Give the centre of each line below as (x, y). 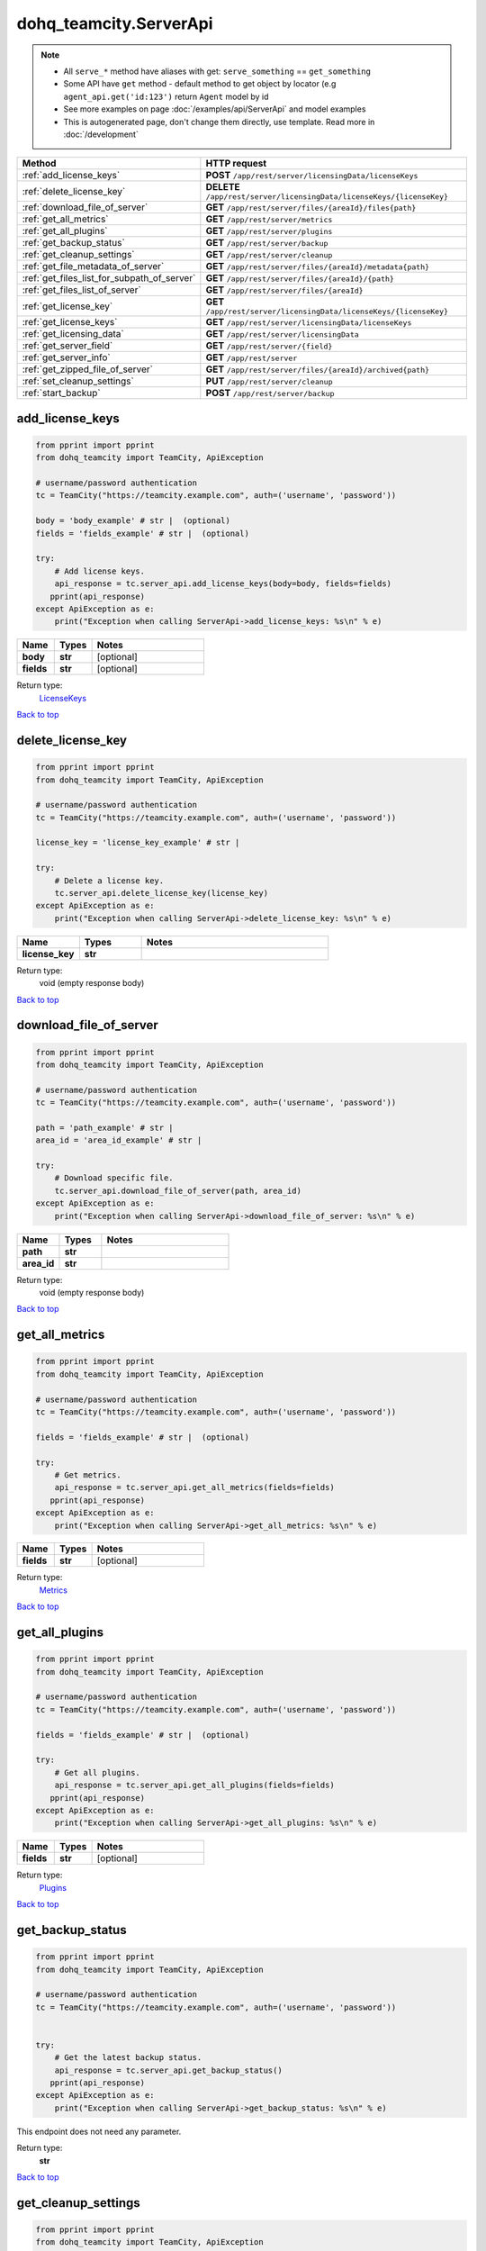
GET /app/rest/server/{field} (269, 346)
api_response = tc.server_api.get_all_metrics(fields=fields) (194, 1487)
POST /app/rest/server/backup (270, 393)
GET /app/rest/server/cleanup (269, 255)
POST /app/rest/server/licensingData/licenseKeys (312, 176)
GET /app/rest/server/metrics (269, 219)
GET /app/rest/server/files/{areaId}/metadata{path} (318, 267)
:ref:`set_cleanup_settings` (78, 381)
